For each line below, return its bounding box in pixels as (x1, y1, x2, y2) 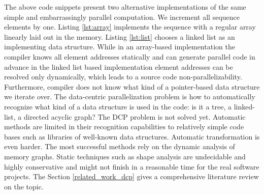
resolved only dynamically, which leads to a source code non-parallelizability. (4, 71, 242, 82)
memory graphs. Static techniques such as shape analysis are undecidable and (4, 151, 246, 161)
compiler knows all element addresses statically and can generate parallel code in (4, 51, 255, 62)
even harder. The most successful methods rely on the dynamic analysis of (4, 141, 235, 152)
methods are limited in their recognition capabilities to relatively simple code (4, 121, 244, 132)
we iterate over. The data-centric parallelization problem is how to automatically (4, 91, 255, 102)
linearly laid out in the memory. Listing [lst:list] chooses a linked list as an (4, 31, 235, 42)
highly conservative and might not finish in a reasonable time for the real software (4, 161, 259, 172)
